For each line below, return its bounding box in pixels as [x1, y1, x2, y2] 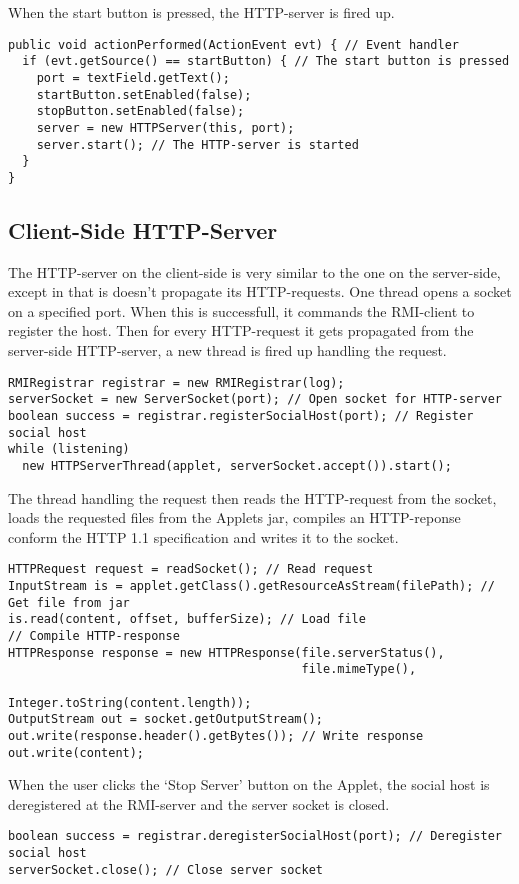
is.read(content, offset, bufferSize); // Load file [8, 612, 366, 627]
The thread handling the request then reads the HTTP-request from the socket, [8, 487, 497, 508]
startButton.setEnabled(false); [36, 87, 252, 102]
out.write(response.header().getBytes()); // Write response [8, 728, 424, 743]
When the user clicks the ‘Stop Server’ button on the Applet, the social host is [8, 774, 490, 795]
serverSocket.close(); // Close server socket [8, 862, 323, 877]
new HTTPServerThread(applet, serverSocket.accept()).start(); [22, 458, 452, 473]
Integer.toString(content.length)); [8, 695, 252, 710]
